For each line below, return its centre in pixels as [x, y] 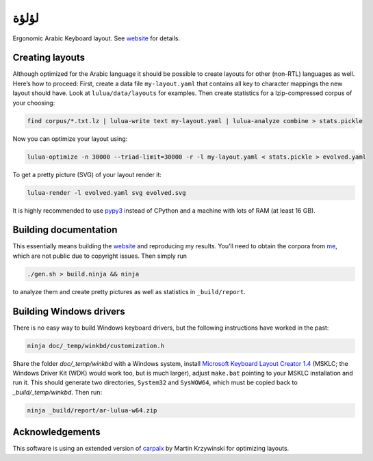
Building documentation [65, 230]
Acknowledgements [56, 432]
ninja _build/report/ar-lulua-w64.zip [92, 410]
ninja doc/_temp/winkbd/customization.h [95, 346]
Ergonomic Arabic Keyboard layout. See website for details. [97, 38]
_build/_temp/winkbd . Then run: [57, 392]
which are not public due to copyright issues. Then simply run [100, 256]
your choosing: [34, 103]
